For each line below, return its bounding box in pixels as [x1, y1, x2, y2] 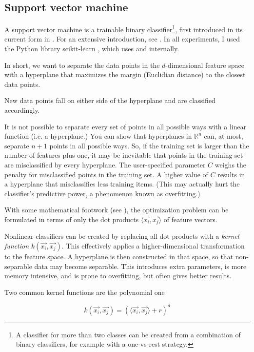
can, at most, [204, 131, 243, 141]
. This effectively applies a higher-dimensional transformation [61, 241, 245, 250]
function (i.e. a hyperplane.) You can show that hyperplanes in [4, 131, 192, 141]
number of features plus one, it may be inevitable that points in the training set [4, 150, 243, 160]
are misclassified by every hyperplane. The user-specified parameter [4, 159, 206, 169]
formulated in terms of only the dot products [4, 214, 139, 224]
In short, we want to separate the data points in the [4, 60, 160, 70]
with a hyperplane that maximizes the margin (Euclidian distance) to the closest [4, 69, 246, 80]
